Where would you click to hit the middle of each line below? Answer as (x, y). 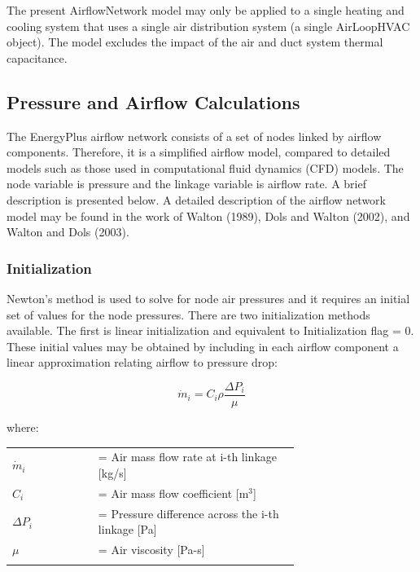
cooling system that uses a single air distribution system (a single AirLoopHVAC (208, 26)
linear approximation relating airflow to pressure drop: (142, 362)
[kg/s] (112, 472)
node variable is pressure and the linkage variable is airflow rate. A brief (186, 184)
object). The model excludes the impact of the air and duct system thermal (195, 42)
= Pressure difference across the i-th (188, 513)
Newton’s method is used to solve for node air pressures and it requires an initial (208, 298)
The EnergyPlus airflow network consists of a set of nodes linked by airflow (194, 136)
